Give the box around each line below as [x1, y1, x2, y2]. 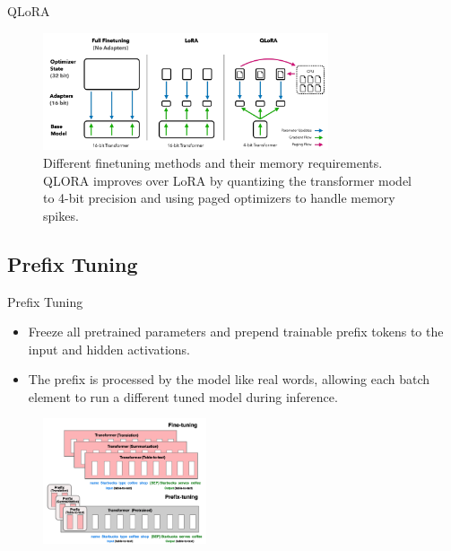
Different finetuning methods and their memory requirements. [43, 153, 383, 171]
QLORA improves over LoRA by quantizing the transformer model [43, 171, 412, 189]
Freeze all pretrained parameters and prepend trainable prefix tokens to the [28, 322, 444, 341]
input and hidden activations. [28, 339, 190, 358]
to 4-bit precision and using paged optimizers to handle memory [43, 188, 395, 207]
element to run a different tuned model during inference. [28, 387, 338, 406]
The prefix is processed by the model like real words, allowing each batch [28, 370, 430, 389]
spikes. [43, 206, 79, 224]
